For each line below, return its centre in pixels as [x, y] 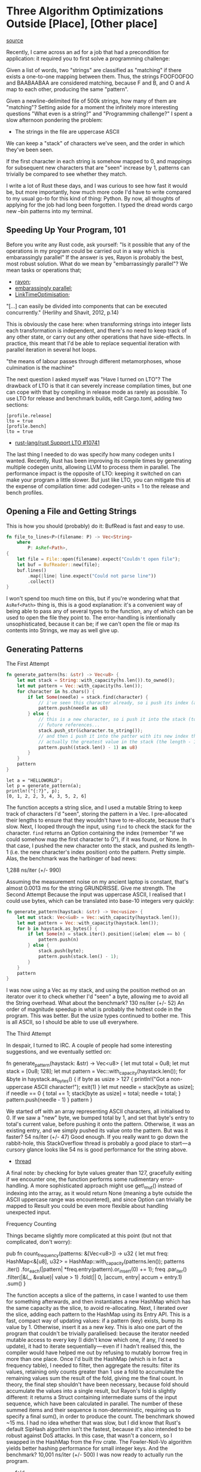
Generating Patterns [45, 649]
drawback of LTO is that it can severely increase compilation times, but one [99, 385]
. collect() [41, 581]
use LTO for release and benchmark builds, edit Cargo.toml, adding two [94, 398]
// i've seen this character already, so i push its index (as [118, 703]
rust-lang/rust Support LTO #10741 [57, 442]
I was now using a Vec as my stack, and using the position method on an [96, 990]
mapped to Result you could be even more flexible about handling [87, 1206]
